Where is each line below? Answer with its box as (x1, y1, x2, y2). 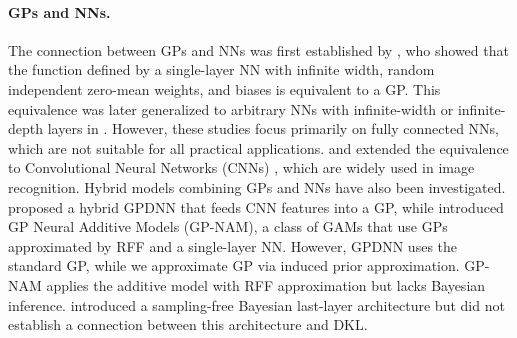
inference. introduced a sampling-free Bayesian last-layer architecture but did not (8, 294, 505, 315)
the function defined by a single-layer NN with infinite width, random (8, 59, 435, 80)
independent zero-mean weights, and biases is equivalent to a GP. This (8, 78, 441, 99)
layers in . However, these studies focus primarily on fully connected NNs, (47, 118, 500, 139)
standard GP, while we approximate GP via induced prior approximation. (8, 255, 460, 276)
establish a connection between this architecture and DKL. (8, 314, 368, 335)
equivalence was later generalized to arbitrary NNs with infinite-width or (8, 98, 454, 119)
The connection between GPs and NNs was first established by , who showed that (8, 39, 509, 60)
